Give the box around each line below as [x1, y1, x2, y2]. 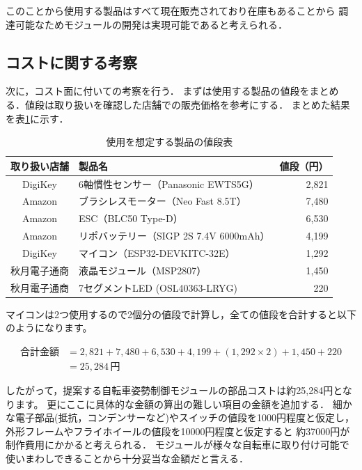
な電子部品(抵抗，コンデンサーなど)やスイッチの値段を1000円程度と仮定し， [6, 410, 354, 425]
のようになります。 [6, 320, 93, 335]
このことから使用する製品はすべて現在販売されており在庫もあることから [6, 3, 336, 17]
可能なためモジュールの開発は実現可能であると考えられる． [15, 17, 288, 31]
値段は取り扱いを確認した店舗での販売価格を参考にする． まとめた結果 [24, 97, 350, 111]
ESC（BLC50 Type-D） [79, 211, 183, 226]
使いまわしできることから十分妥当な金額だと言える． [6, 451, 249, 465]
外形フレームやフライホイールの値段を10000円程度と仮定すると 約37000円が [6, 423, 350, 438]
